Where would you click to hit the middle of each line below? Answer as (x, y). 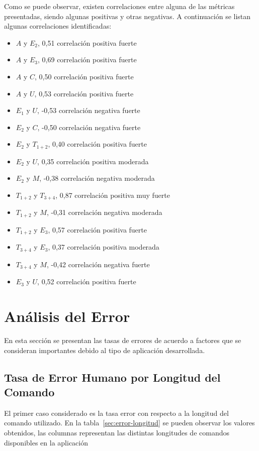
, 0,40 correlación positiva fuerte (97, 144)
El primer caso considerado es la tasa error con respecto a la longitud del (116, 413)
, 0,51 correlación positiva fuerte (87, 42)
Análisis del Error (67, 316)
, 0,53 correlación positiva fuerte (84, 93)
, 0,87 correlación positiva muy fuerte (113, 195)
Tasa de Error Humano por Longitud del (112, 377)
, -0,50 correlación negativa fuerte (89, 127)
